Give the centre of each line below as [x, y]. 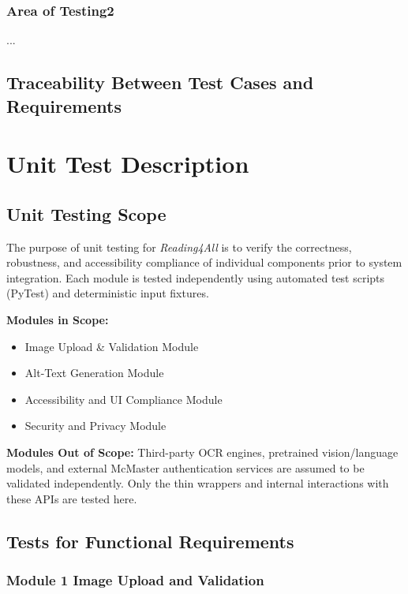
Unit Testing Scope [86, 213]
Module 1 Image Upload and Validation [135, 579]
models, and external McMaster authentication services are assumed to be [185, 467]
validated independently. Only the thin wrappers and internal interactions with [198, 483]
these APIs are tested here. [72, 498]
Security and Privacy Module [95, 426]
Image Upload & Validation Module [112, 346]
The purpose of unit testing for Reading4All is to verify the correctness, [179, 247]
